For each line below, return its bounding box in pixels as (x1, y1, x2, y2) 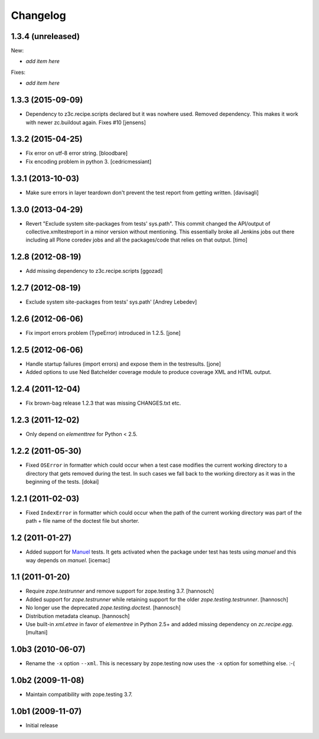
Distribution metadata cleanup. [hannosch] (25, 612, 130, 620)
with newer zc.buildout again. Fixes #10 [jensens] (25, 119, 146, 126)
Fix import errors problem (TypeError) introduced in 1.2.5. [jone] (25, 330, 181, 337)
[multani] (25, 629, 48, 636)
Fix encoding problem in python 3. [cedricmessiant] (25, 158, 152, 165)
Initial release (25, 722, 58, 729)
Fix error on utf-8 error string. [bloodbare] (25, 149, 128, 157)
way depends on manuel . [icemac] (25, 556, 110, 564)
